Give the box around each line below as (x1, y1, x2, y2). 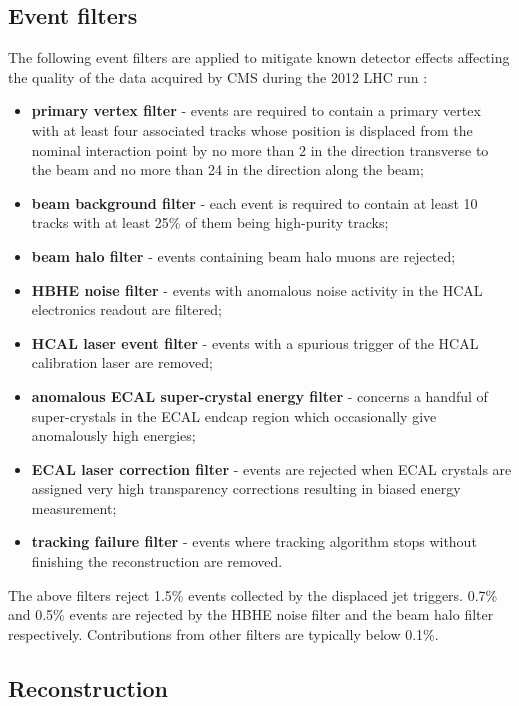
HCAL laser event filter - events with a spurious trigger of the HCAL (31, 332, 479, 353)
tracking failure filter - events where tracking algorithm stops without (31, 531, 477, 552)
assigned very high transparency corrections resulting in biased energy (31, 478, 461, 499)
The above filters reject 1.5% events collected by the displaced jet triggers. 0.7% (8, 584, 498, 605)
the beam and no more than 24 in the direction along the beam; (31, 159, 424, 180)
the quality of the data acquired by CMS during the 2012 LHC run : (8, 66, 428, 87)
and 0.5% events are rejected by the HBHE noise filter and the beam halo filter (8, 604, 494, 625)
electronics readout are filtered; (31, 299, 222, 320)
